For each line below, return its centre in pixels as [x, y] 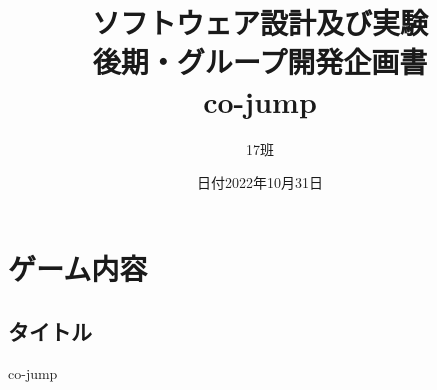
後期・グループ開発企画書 [260, 61]
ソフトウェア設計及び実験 [259, 22]
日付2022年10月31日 [260, 182]
